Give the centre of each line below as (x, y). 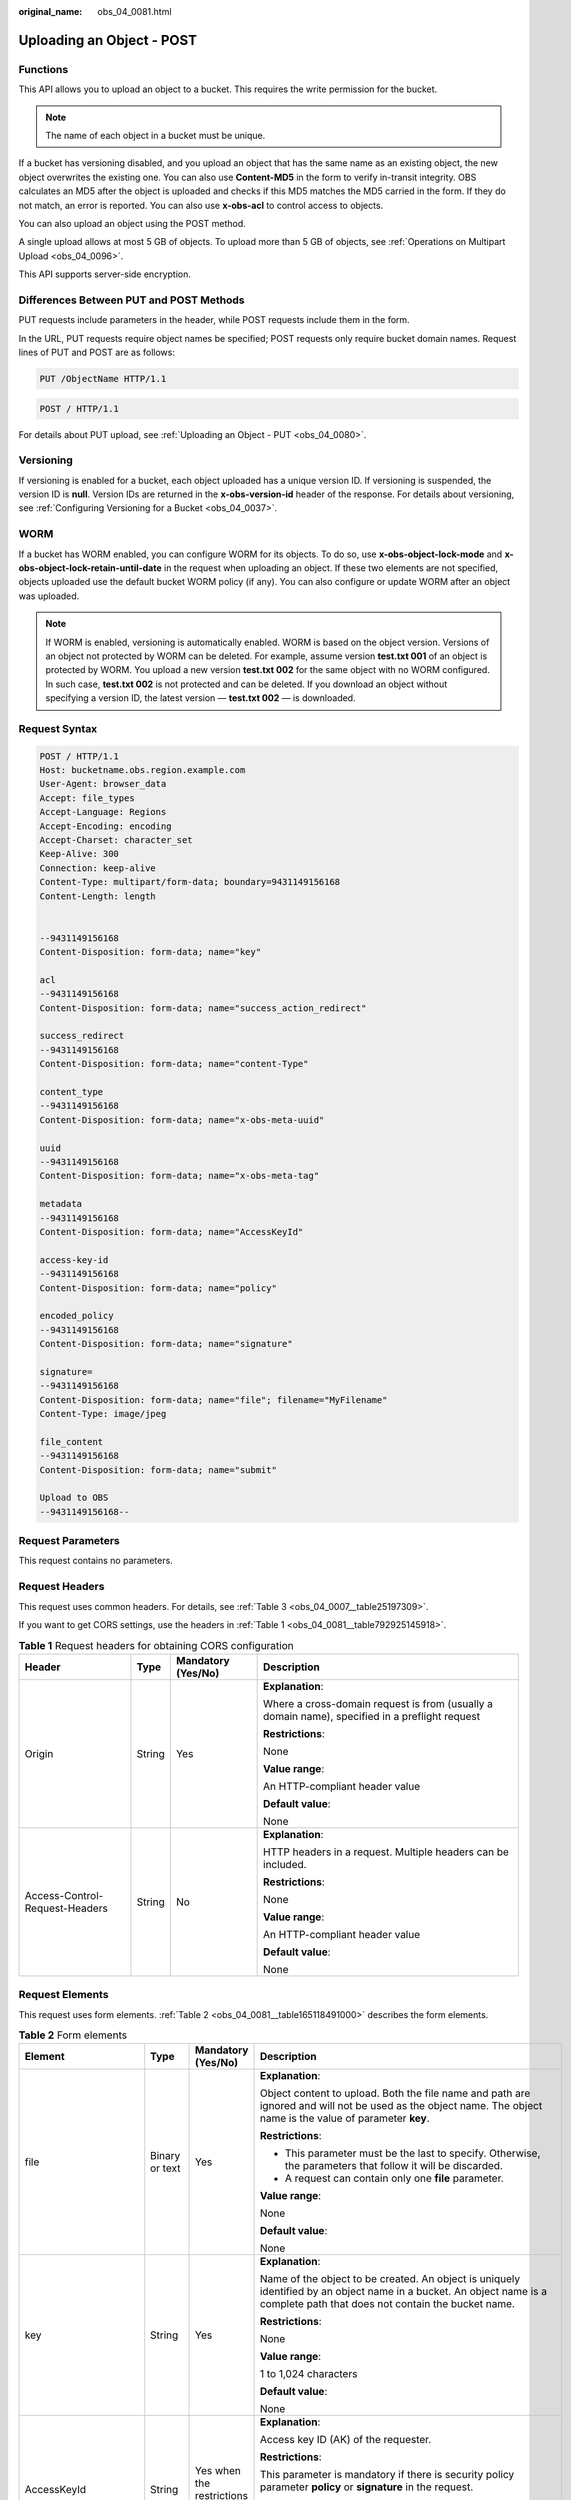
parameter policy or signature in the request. (366, 2487)
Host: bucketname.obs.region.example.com (142, 770)
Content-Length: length (98, 896)
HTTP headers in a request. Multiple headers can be (386, 1852)
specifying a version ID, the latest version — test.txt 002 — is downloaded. (200, 698)
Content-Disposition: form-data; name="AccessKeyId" (171, 1231)
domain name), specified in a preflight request (372, 1716)
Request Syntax (58, 728)
